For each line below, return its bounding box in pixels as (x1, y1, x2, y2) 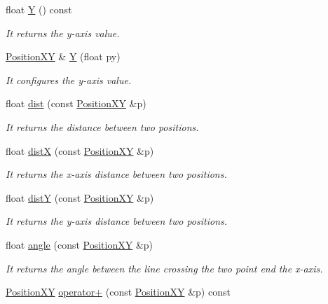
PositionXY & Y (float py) (6, 49, 121, 64)
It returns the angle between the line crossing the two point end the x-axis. (6, 261, 323, 275)
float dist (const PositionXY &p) (6, 96, 146, 111)
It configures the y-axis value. (6, 72, 132, 87)
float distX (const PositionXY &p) (6, 143, 154, 158)
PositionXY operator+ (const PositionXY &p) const (6, 284, 231, 299)
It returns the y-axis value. (6, 25, 120, 40)
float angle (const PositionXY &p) (6, 237, 153, 251)
